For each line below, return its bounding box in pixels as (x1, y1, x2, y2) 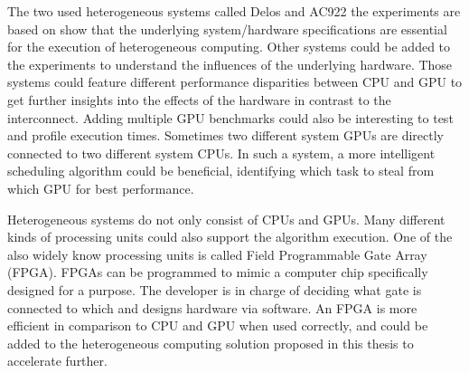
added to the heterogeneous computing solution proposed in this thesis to (7, 333, 414, 352)
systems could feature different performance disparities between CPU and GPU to (7, 72, 463, 91)
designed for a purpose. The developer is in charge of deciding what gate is (7, 280, 422, 299)
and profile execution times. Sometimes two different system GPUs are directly (7, 126, 444, 145)
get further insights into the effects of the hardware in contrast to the (7, 90, 391, 109)
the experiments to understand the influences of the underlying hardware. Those (7, 54, 453, 73)
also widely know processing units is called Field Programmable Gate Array (7, 244, 427, 263)
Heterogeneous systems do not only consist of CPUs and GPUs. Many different (7, 209, 446, 228)
